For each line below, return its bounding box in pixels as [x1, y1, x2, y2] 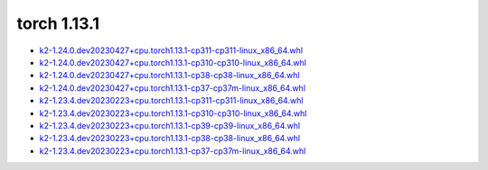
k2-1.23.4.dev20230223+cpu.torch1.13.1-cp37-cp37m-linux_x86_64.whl [39, 145, 306, 157]
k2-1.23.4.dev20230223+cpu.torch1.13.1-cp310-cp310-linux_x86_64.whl [39, 108, 307, 119]
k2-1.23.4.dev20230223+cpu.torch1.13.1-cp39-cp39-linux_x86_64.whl [39, 120, 301, 130]
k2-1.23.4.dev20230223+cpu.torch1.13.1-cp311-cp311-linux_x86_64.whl [39, 95, 304, 106]
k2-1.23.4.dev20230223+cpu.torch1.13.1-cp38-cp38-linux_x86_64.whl [39, 133, 301, 144]
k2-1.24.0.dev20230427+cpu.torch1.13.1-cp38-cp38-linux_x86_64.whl [39, 70, 300, 81]
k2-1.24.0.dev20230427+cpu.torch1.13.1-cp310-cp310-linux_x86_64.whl [39, 57, 307, 67]
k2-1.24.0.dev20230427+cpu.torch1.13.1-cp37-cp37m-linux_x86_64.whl [39, 82, 306, 94]
